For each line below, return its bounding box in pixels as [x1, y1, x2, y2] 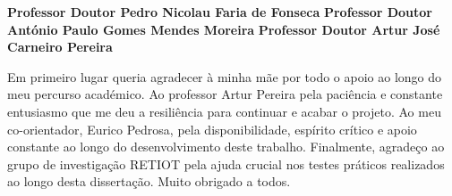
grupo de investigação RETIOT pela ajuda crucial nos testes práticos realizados [7, 154, 445, 173]
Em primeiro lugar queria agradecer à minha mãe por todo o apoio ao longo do [7, 67, 442, 86]
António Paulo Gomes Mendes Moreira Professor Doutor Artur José [7, 20, 440, 38]
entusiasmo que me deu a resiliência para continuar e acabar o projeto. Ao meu [7, 102, 441, 120]
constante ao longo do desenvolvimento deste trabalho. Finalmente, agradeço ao [7, 137, 445, 156]
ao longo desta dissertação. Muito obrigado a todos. [7, 172, 291, 191]
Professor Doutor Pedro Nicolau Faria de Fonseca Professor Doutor [7, 3, 432, 20]
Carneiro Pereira [7, 37, 113, 56]
